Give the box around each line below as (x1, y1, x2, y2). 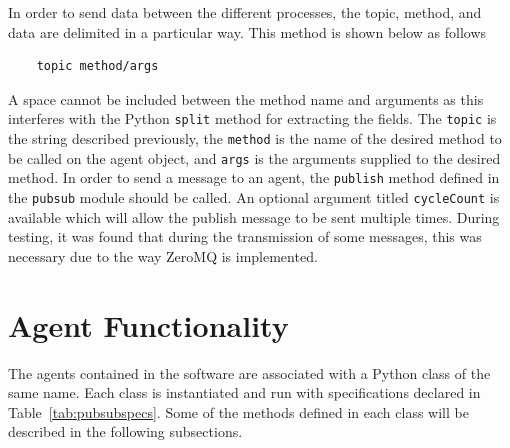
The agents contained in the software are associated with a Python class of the (8, 362, 491, 383)
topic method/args (36, 59, 159, 74)
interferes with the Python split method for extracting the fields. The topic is (8, 108, 497, 129)
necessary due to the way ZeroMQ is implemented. (8, 245, 318, 266)
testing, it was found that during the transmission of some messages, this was (8, 226, 482, 247)
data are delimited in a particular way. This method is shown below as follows (8, 21, 487, 42)
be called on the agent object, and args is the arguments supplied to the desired (8, 147, 501, 168)
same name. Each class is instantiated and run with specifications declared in (8, 382, 481, 403)
